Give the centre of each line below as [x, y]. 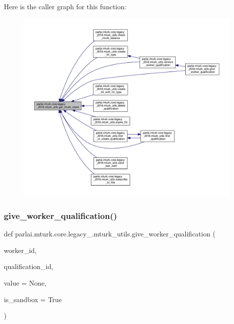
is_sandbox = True [33, 299]
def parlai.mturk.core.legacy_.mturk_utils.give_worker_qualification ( [110, 234]
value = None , [25, 283]
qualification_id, [29, 266]
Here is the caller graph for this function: [65, 6]
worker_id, [20, 250]
